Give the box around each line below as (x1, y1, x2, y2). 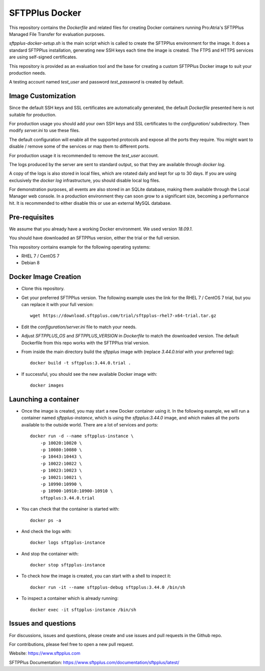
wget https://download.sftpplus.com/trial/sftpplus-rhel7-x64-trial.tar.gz (30, 313, 216, 319)
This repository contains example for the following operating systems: (9, 244, 151, 250)
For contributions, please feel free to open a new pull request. (9, 641, 134, 647)
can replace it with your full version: (21, 302, 94, 308)
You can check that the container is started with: (21, 506, 120, 512)
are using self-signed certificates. (9, 54, 78, 60)
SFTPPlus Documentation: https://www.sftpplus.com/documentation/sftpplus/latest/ (9, 659, 180, 665)
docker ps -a (30, 517, 61, 523)
